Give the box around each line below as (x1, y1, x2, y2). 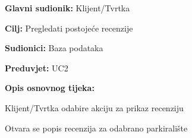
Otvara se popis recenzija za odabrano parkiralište (5, 121, 188, 134)
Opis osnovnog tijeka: (5, 81, 95, 94)
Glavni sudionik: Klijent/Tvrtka (5, 2, 130, 14)
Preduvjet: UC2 (5, 61, 68, 74)
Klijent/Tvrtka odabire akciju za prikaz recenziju (5, 101, 184, 114)
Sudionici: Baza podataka (5, 42, 103, 54)
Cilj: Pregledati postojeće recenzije (5, 21, 133, 34)
